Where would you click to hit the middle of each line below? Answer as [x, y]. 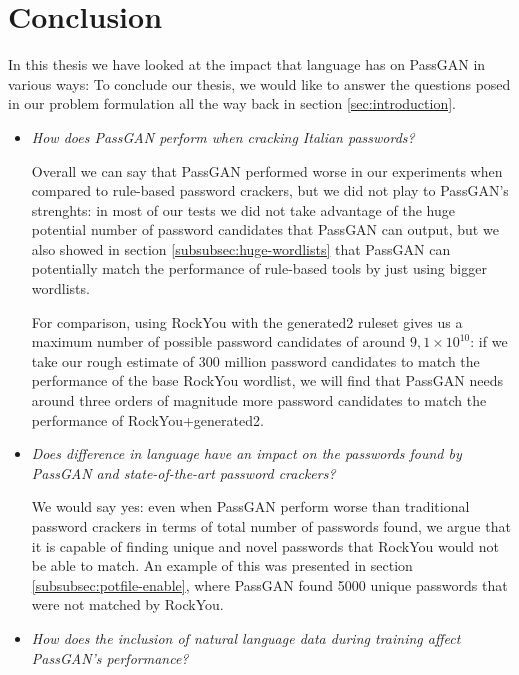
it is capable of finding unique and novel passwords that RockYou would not [265, 545]
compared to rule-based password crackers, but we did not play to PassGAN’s [270, 190]
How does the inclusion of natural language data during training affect [246, 637]
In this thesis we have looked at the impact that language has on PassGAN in [247, 64]
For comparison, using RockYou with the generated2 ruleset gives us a [247, 321]
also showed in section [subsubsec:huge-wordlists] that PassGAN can [241, 248]
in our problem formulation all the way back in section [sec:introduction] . [232, 103]
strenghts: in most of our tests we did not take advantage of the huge [243, 209]
